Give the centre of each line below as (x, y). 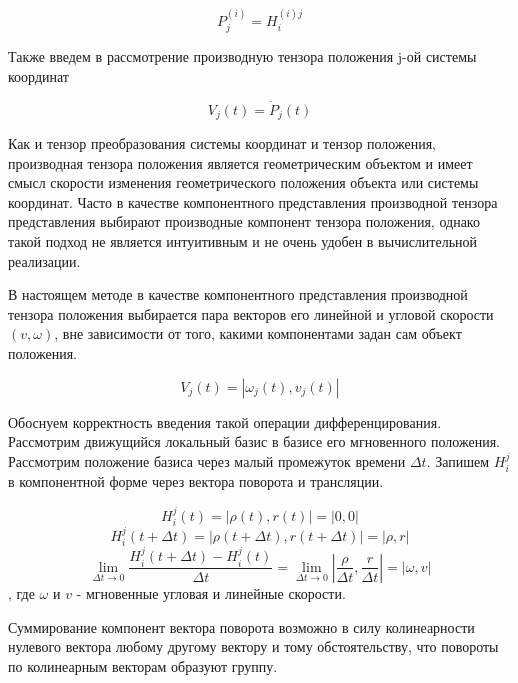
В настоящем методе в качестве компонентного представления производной (238, 294)
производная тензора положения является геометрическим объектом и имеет (240, 162)
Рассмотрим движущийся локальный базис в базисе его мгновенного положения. (254, 441)
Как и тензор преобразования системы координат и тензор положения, (222, 143)
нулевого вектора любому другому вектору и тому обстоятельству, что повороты (253, 646)
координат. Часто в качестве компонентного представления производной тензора (253, 201)
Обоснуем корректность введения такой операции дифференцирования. (225, 421)
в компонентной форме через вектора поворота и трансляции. (196, 481)
